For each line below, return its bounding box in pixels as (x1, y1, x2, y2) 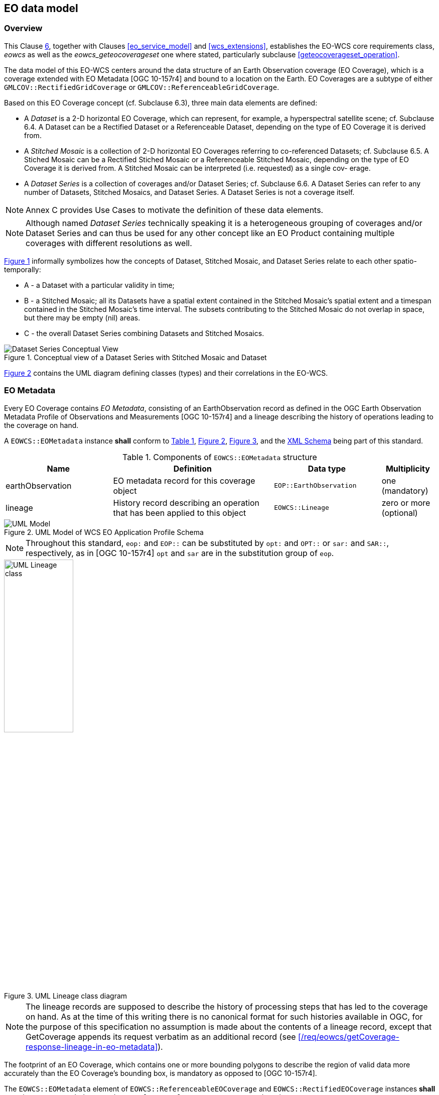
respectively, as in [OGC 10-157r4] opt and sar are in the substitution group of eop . (26, 547, 334, 558)
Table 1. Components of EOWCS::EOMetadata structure (122, 452, 317, 462)
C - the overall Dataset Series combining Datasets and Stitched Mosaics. (24, 328, 264, 338)
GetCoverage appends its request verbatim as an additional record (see (26, 1032, 296, 1042)
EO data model (4, 2, 78, 15)
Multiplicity (385, 463, 430, 474)
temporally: (4, 265, 41, 274)
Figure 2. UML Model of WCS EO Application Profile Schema (4, 527, 204, 536)
